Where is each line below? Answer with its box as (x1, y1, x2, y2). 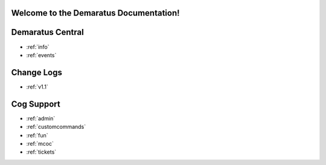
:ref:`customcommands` (26, 123, 86, 131)
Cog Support (11, 99, 60, 109)
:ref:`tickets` (26, 148, 57, 156)
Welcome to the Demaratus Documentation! (11, 8, 181, 18)
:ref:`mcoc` (26, 140, 54, 147)
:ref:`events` (26, 51, 57, 58)
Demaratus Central (11, 27, 84, 37)
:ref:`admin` (26, 114, 56, 122)
